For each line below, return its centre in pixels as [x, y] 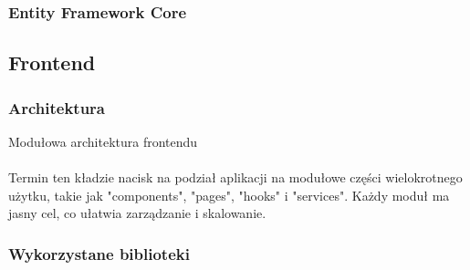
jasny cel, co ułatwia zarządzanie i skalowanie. [137, 213]
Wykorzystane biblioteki [99, 253]
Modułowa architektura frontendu [103, 141]
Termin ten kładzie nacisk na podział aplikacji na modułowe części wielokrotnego [235, 177]
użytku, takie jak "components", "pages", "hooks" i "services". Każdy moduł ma [229, 195]
